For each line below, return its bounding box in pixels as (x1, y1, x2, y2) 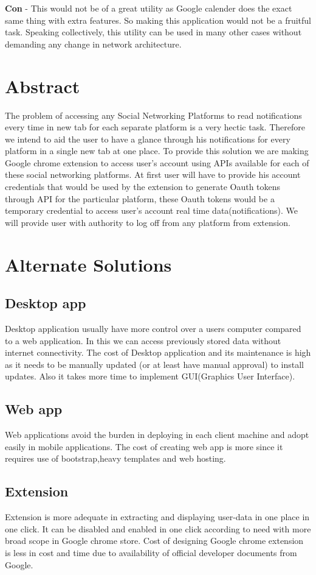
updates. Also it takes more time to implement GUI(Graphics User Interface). (5, 370, 295, 383)
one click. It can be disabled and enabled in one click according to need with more (5, 522, 311, 535)
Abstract (5, 73, 80, 98)
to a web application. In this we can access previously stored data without (5, 334, 281, 347)
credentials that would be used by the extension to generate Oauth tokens (5, 180, 281, 193)
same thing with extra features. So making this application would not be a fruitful (5, 13, 312, 26)
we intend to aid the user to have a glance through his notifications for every (5, 132, 290, 145)
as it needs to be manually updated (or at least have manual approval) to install (5, 358, 304, 370)
